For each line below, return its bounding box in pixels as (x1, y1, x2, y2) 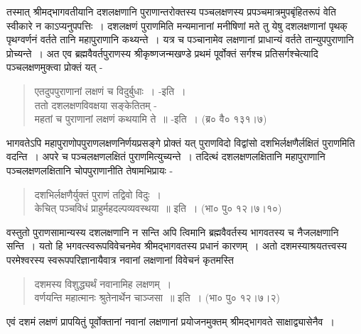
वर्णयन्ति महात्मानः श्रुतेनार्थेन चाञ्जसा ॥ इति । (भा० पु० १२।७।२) (34, 290, 280, 305)
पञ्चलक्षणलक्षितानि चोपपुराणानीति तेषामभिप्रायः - (6, 162, 173, 177)
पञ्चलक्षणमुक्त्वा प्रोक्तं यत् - (6, 60, 103, 74)
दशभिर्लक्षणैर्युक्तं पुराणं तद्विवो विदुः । (34, 187, 161, 201)
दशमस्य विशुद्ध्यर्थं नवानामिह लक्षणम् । (34, 276, 172, 291)
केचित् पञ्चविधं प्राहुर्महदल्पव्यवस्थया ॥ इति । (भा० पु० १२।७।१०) (34, 201, 282, 216)
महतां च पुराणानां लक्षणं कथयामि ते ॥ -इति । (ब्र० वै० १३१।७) (34, 111, 267, 126)
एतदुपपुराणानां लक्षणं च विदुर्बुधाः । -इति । (34, 83, 186, 98)
